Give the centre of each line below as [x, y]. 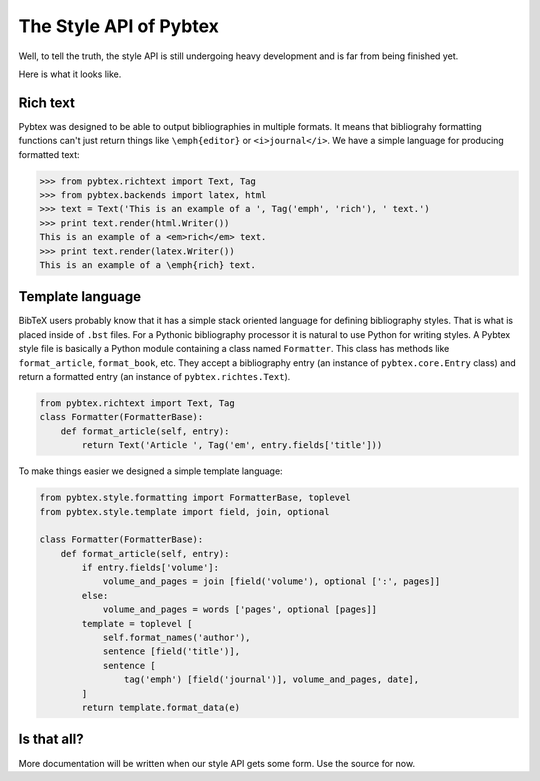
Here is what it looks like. [70, 74]
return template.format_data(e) [160, 707]
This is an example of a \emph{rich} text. [148, 264]
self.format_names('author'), [176, 638]
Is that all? [51, 739]
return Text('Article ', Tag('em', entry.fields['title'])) [232, 445]
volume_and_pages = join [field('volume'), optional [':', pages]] [271, 581]
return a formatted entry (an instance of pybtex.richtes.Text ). [154, 377]
